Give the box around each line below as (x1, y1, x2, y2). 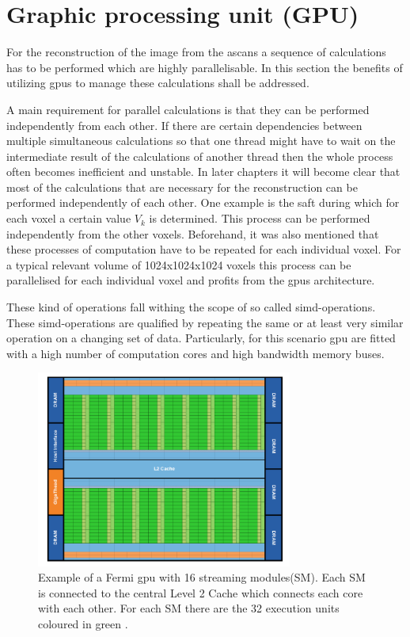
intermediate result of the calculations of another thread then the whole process (6, 147, 393, 164)
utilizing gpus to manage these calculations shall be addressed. (6, 74, 309, 91)
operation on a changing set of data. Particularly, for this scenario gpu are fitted (6, 330, 396, 346)
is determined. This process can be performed (149, 210, 370, 227)
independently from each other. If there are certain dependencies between (6, 116, 363, 133)
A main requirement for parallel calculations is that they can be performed (6, 101, 370, 117)
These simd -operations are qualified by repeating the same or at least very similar (6, 314, 404, 330)
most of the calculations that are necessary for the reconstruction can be (6, 178, 358, 195)
